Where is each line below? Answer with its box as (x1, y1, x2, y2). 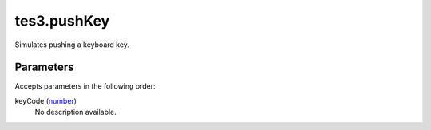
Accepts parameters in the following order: (14, 81, 156, 91)
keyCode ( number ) (14, 96, 77, 105)
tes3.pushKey (14, 12, 110, 30)
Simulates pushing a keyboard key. (14, 40, 129, 49)
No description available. (34, 108, 117, 117)
